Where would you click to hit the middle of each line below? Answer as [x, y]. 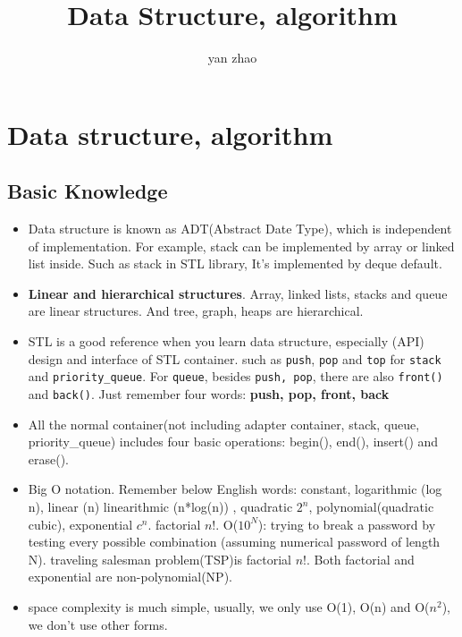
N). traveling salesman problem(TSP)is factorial [160, 559]
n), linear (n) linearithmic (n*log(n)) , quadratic [160, 507]
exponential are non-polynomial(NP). [130, 577]
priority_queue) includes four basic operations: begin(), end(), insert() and [233, 442]
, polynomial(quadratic [371, 507]
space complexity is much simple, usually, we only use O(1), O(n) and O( [229, 606]
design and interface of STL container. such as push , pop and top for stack [235, 358]
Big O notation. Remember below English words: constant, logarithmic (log [235, 489]
